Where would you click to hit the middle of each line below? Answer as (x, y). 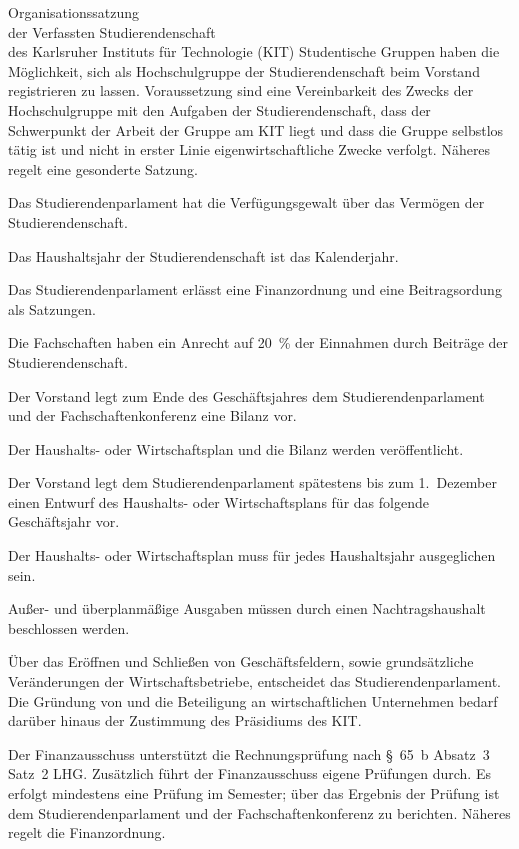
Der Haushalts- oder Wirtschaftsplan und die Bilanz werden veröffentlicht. (236, 448)
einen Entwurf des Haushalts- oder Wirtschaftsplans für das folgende (218, 501)
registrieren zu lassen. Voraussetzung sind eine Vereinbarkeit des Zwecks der (241, 90)
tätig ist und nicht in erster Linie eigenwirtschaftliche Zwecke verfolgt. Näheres (249, 149)
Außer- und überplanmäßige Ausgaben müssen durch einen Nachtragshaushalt (247, 608)
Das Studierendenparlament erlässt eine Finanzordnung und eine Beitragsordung (255, 289)
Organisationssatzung (73, 12)
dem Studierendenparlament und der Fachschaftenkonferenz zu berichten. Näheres (259, 812)
